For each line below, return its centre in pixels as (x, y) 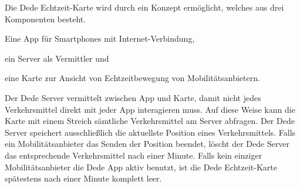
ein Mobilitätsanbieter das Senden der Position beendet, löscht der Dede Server (147, 144)
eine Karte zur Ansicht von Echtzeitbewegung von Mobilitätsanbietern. (132, 78)
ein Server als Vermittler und (57, 58)
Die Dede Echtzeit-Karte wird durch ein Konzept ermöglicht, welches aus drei (144, 7)
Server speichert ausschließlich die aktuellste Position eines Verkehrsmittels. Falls (150, 132)
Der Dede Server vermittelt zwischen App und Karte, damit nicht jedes (133, 97)
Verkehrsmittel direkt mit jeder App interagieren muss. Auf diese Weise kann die (150, 109)
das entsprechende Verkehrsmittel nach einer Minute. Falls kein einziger (134, 155)
